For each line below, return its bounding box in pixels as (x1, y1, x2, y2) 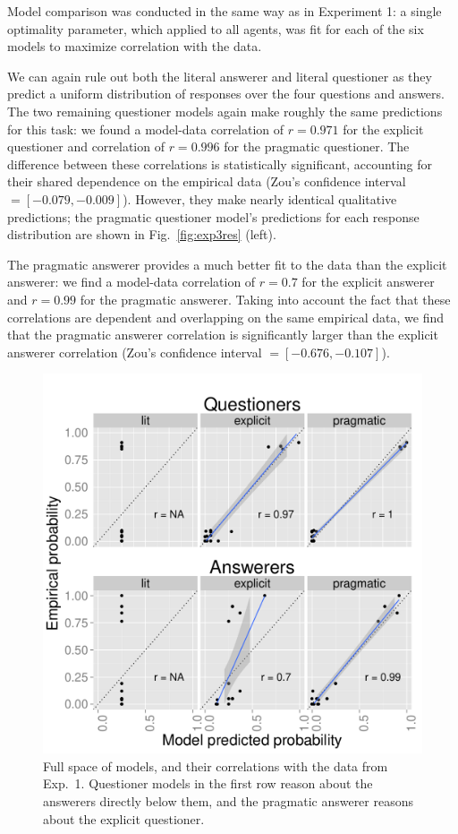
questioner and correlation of (7, 137, 165, 156)
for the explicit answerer (301, 272, 435, 291)
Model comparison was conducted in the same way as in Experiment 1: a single (7, 2, 442, 20)
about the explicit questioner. (43, 809, 205, 828)
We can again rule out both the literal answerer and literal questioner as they (7, 66, 432, 85)
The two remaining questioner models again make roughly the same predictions (7, 101, 443, 120)
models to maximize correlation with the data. (7, 37, 262, 56)
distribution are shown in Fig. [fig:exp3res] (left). (7, 225, 276, 244)
